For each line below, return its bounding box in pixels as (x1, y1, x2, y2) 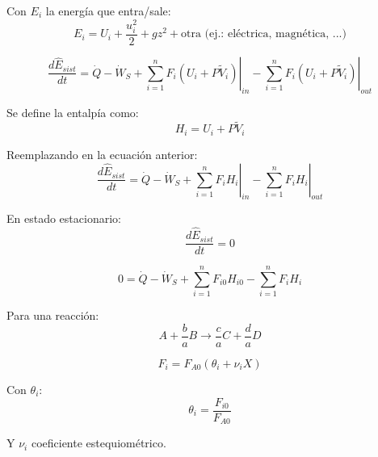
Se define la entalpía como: (6, 103, 139, 120)
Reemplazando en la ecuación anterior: (6, 145, 198, 162)
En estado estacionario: (6, 210, 121, 227)
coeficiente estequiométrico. (31, 434, 166, 451)
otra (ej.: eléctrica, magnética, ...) (180, 28, 346, 40)
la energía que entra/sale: (45, 2, 171, 19)
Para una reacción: (6, 307, 99, 324)
